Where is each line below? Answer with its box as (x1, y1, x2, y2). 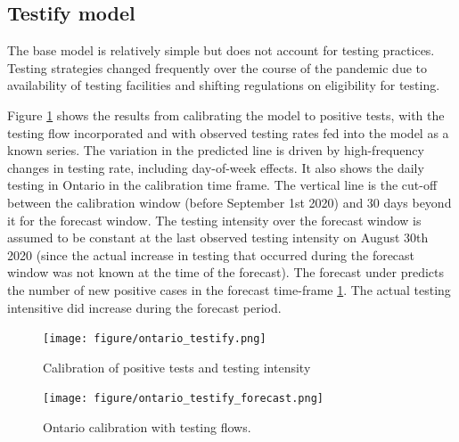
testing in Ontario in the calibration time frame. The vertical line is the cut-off (7, 176, 438, 194)
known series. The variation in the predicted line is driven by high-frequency (7, 141, 424, 160)
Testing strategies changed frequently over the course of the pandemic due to (7, 58, 427, 77)
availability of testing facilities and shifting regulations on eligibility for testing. (7, 76, 440, 94)
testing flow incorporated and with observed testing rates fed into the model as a (7, 123, 449, 142)
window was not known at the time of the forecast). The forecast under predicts (7, 263, 445, 282)
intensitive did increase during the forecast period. (7, 298, 282, 316)
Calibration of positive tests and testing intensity (43, 357, 311, 376)
